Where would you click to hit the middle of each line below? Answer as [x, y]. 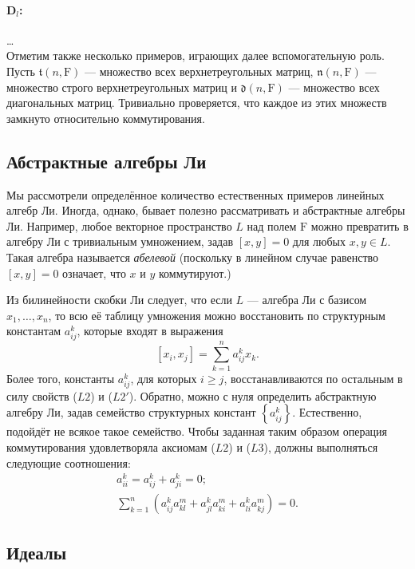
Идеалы [37, 552]
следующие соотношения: [69, 462]
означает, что [94, 273]
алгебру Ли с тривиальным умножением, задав [120, 241]
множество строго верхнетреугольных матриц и [122, 87]
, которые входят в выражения [150, 331]
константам [34, 331]
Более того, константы [61, 378]
